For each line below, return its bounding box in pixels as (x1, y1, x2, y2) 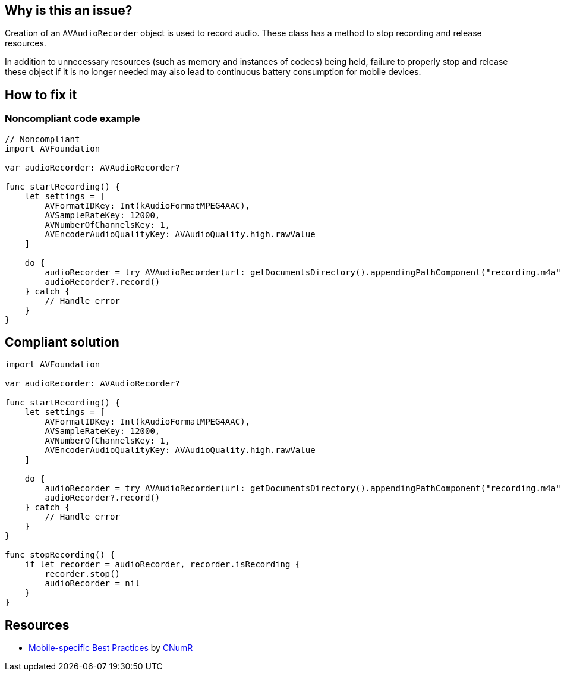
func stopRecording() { (5, 550, 115, 560)
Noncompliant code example (5, 112, 140, 125)
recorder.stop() (45, 569, 120, 579)
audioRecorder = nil (45, 578, 140, 589)
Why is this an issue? (5, 3, 133, 18)
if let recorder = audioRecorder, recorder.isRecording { (24, 559, 301, 570)
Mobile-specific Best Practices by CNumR (29, 643, 193, 653)
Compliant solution (5, 335, 119, 350)
